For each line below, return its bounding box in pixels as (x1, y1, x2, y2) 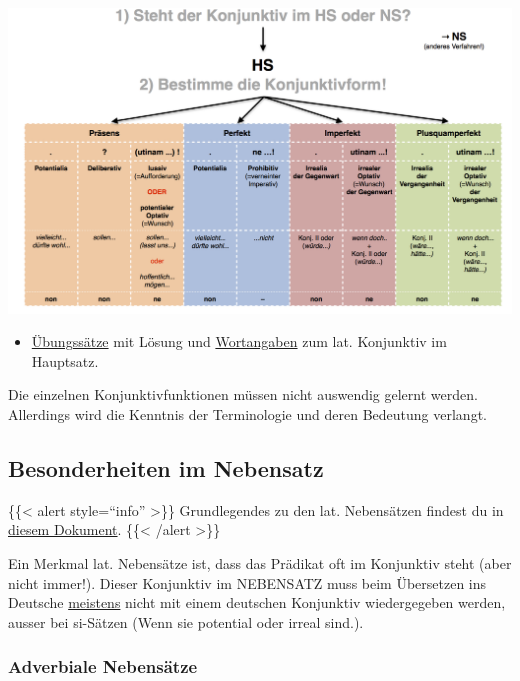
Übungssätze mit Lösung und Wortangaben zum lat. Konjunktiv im (31, 331, 447, 352)
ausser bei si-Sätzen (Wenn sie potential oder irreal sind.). (8, 611, 364, 632)
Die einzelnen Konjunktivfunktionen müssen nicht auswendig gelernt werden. (8, 384, 478, 405)
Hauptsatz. (31, 350, 99, 371)
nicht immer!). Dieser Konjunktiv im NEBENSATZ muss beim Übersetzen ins (8, 572, 487, 593)
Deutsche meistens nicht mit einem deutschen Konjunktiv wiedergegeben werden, (8, 592, 506, 613)
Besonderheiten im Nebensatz (8, 453, 324, 483)
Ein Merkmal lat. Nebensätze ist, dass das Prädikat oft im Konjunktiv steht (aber (8, 553, 512, 573)
